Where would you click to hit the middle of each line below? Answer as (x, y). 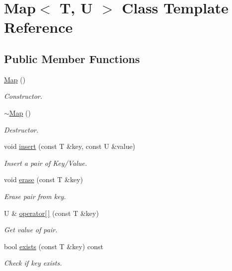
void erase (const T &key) (44, 179)
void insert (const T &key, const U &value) (70, 146)
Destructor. (21, 129)
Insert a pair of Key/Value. (46, 163)
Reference (38, 27)
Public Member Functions (72, 58)
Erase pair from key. (35, 196)
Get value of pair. (31, 230)
